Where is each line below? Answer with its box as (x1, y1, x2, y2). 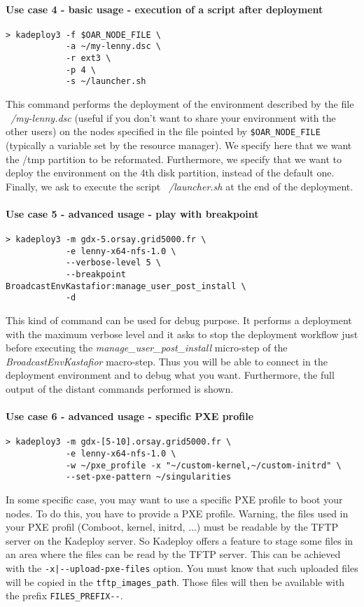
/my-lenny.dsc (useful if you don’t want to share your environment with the (10, 110, 336, 125)
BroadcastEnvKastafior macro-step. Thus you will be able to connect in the (6, 354, 328, 368)
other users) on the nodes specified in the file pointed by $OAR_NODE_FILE (6, 124, 321, 139)
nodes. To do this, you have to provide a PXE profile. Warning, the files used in (6, 505, 349, 520)
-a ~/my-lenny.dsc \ (65, 41, 161, 52)
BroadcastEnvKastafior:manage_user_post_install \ (6, 281, 246, 291)
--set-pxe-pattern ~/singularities (65, 472, 232, 482)
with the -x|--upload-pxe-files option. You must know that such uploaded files (6, 560, 358, 575)
